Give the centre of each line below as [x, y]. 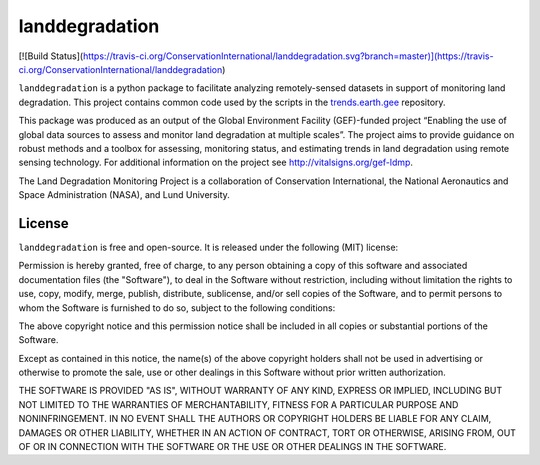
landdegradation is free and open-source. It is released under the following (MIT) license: [208, 247]
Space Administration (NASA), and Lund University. [124, 195]
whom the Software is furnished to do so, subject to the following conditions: [177, 307]
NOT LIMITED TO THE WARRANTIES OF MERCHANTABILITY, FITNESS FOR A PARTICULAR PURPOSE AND [238, 404]
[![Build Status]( [51, 56]
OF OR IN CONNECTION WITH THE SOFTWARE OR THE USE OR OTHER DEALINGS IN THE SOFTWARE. [232, 447]
